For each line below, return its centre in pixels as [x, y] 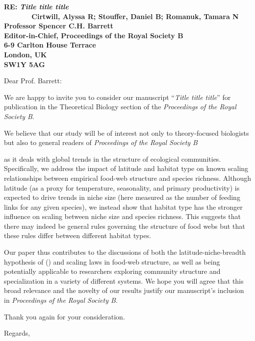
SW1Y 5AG [25, 64]
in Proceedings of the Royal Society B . [61, 300]
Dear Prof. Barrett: [33, 81]
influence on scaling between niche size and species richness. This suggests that [122, 216]
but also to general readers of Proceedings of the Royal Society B [101, 142]
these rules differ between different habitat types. [78, 235]
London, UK [25, 54]
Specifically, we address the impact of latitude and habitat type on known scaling [126, 168]
